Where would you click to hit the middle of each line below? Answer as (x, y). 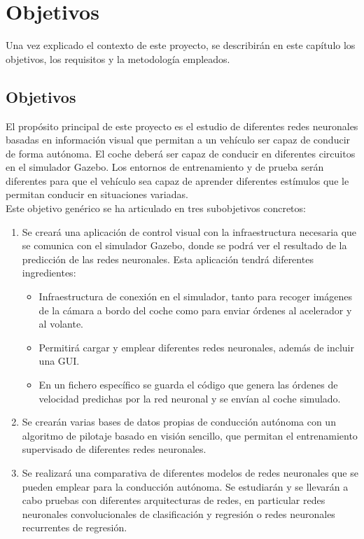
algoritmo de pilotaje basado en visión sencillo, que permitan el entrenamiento (190, 435)
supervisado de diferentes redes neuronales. (114, 449)
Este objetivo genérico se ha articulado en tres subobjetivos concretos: (156, 208)
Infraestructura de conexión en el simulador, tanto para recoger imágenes (195, 296)
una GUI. (59, 361)
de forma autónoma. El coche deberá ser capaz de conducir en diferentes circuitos (181, 153)
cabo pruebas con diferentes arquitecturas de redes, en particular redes (174, 500)
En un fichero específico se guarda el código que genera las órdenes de (188, 385)
